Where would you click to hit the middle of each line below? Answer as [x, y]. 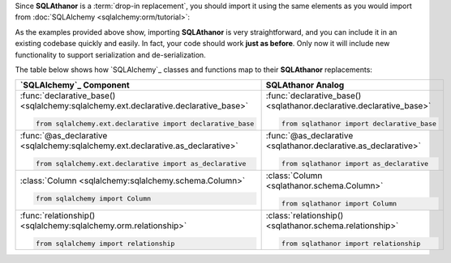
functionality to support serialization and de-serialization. [110, 55]
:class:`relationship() [305, 215]
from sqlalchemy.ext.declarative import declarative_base [145, 124]
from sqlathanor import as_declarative [355, 164]
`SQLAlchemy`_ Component [75, 85]
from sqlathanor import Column [339, 204]
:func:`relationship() [58, 215]
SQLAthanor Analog [305, 85]
